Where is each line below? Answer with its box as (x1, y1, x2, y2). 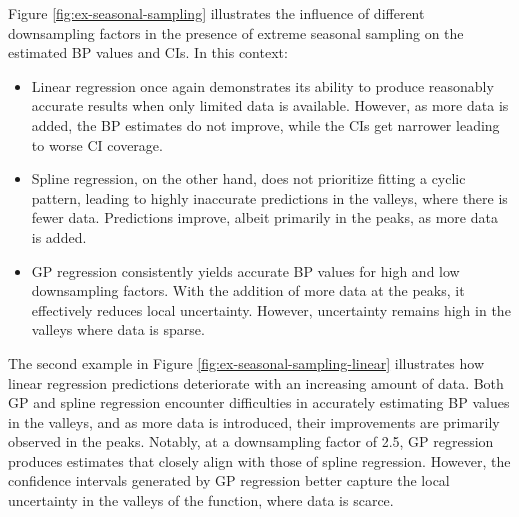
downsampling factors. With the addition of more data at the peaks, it (31, 280, 465, 301)
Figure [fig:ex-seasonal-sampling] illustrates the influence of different (8, 3, 425, 23)
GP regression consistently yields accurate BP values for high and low (31, 260, 460, 281)
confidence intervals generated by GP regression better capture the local (8, 470, 450, 491)
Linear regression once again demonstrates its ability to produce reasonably (31, 75, 494, 96)
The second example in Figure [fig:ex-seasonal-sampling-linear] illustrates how (8, 352, 484, 373)
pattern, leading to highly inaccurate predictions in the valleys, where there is (31, 187, 508, 208)
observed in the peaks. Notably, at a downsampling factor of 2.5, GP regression (8, 431, 494, 452)
